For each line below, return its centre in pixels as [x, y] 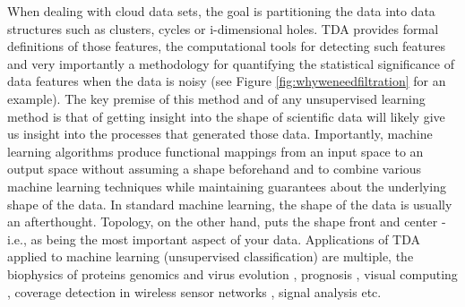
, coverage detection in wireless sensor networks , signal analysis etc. [194, 291]
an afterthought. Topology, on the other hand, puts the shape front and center [223, 222]
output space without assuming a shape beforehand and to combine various [215, 169]
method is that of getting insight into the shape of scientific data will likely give [226, 116]
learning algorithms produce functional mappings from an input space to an [215, 151]
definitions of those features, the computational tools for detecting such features [227, 46]
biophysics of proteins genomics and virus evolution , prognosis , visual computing [232, 273]
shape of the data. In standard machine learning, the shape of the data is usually [230, 204]
